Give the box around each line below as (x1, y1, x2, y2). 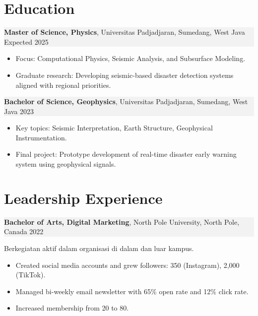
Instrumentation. (15, 132, 67, 142)
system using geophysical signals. (15, 159, 116, 169)
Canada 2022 (4, 226, 44, 237)
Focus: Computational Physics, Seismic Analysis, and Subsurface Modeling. (15, 53, 246, 63)
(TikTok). (15, 269, 46, 280)
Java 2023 (4, 106, 34, 116)
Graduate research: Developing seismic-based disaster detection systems (15, 69, 234, 80)
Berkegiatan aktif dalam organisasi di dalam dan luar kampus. (4, 243, 194, 253)
